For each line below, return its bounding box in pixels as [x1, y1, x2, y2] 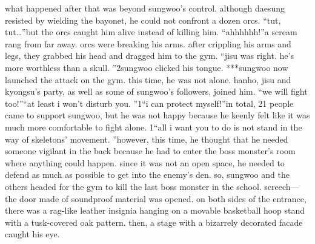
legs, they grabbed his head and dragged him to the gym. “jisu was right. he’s [5, 49, 294, 62]
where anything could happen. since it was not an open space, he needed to [5, 156, 285, 169]
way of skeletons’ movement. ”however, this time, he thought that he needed [5, 132, 288, 145]
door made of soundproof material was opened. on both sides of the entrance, [19, 192, 307, 205]
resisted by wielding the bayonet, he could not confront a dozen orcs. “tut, [5, 13, 281, 26]
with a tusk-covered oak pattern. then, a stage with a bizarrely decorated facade [5, 215, 303, 228]
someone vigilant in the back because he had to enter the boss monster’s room [5, 144, 296, 157]
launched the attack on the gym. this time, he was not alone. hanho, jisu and [5, 73, 291, 86]
